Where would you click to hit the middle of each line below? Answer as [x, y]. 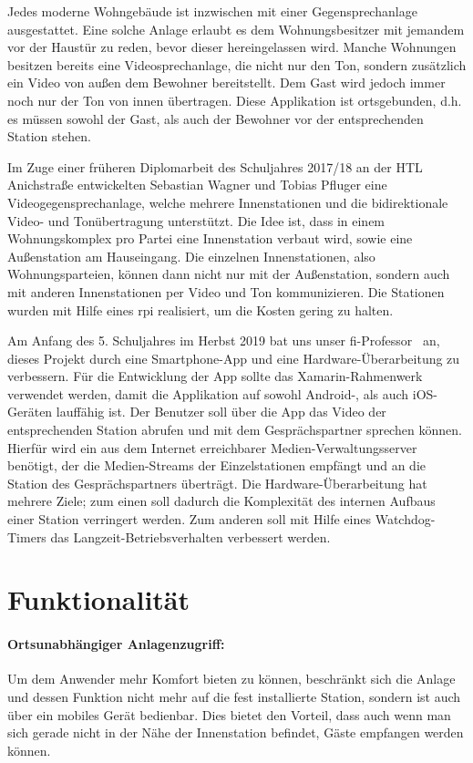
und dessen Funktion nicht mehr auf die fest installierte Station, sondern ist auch [234, 696]
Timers [27, 536]
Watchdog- [405, 519]
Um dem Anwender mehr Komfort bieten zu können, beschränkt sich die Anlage [231, 679]
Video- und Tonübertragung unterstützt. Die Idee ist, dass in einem [196, 220]
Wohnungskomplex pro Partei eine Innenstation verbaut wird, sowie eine [210, 238]
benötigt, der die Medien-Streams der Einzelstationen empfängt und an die [217, 465]
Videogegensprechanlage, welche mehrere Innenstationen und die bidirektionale [228, 202]
